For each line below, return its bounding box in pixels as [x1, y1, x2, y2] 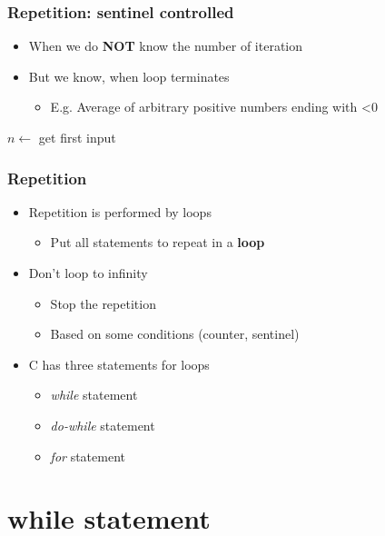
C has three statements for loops [28, 354, 210, 373]
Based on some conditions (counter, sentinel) [50, 324, 300, 343]
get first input [38, 128, 116, 146]
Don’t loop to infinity [28, 263, 148, 282]
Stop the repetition [50, 293, 156, 313]
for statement [50, 446, 125, 465]
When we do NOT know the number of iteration [28, 36, 303, 55]
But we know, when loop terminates [28, 66, 230, 85]
